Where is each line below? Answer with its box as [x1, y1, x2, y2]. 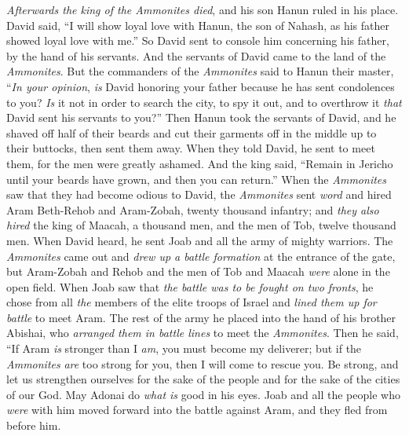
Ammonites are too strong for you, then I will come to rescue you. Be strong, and [6, 355, 399, 372]
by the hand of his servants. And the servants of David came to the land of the [6, 47, 386, 64]
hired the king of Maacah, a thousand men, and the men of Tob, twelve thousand [6, 217, 396, 233]
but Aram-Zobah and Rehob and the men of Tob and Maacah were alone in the [6, 263, 390, 280]
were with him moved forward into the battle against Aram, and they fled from [6, 401, 388, 418]
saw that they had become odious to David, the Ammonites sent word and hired [6, 186, 392, 203]
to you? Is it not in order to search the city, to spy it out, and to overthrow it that [6, 93, 402, 110]
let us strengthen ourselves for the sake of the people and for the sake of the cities [6, 371, 400, 387]
